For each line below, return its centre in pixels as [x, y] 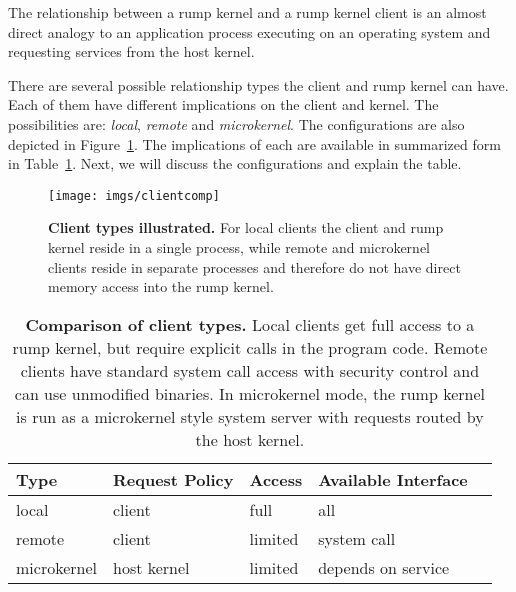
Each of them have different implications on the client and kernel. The [223, 104]
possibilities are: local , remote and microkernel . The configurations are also [236, 123]
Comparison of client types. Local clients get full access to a [250, 324]
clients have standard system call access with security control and [250, 370]
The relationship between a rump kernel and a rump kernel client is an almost [247, 12]
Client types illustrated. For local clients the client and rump [246, 227]
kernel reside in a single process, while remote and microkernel [239, 247]
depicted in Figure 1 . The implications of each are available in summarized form [254, 143]
